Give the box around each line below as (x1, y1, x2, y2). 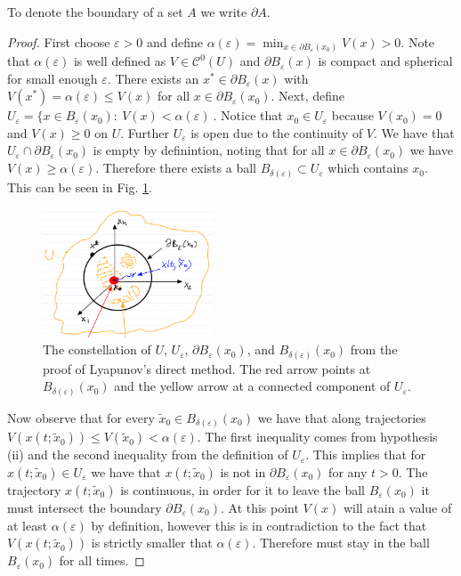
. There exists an (107, 69, 199, 87)
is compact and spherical (318, 52, 453, 70)
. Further (120, 123, 169, 142)
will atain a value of (343, 499, 452, 517)
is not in (220, 463, 266, 482)
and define (146, 32, 203, 51)
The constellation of (43, 340, 151, 359)
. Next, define (271, 86, 344, 105)
